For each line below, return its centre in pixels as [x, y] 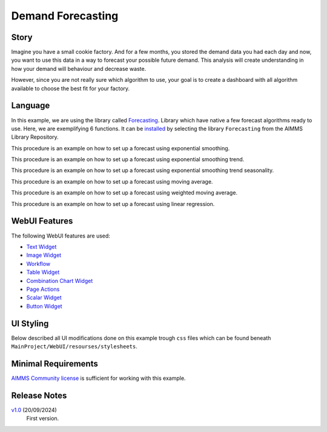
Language [31, 106]
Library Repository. [35, 137]
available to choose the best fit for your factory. [71, 88]
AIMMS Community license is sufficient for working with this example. [98, 378]
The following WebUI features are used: [61, 236]
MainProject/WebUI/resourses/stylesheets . [74, 346]
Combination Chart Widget [60, 281]
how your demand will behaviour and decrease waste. [79, 68]
